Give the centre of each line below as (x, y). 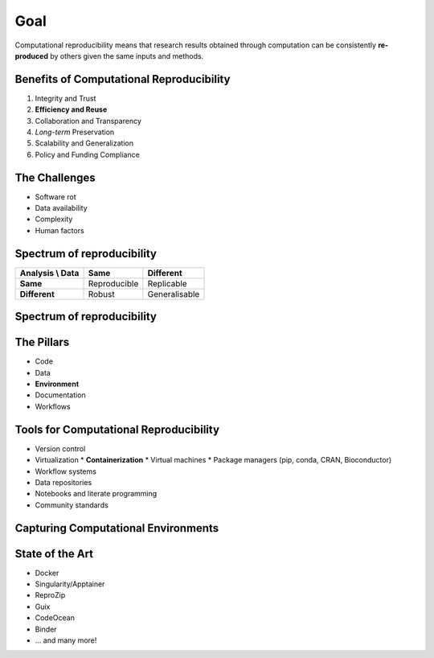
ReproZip (50, 595)
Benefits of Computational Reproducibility (123, 79)
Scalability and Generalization (84, 143)
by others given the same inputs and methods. (127, 56)
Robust (102, 294)
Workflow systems (66, 471)
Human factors (59, 230)
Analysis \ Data (49, 273)
